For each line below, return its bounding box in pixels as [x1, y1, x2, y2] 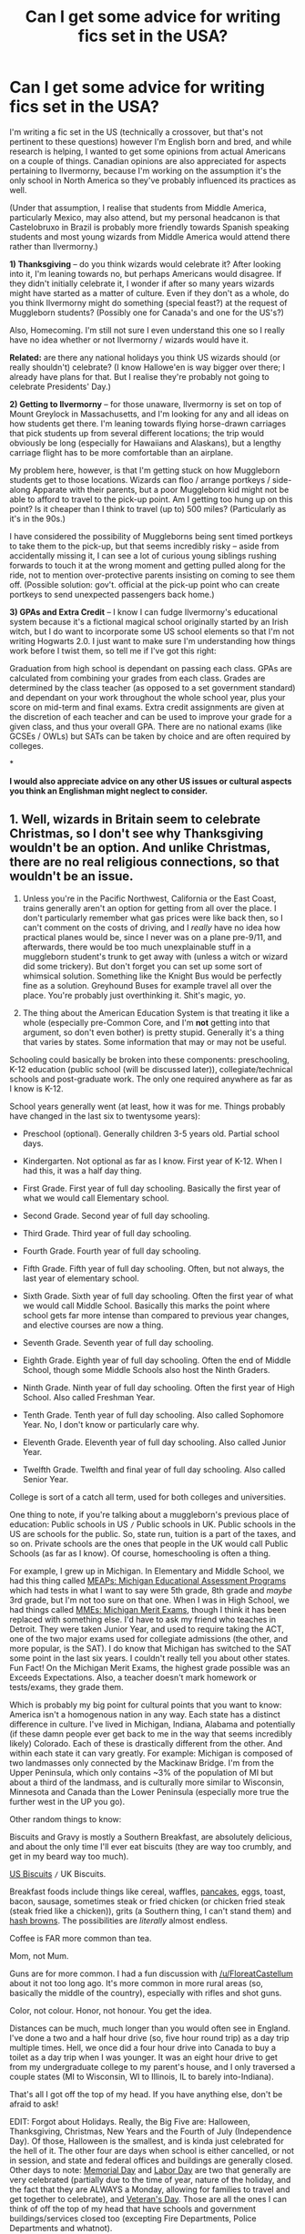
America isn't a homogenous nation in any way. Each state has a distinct [9, 1708, 280, 1719]
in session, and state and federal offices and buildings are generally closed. [9, 2155, 293, 2166]
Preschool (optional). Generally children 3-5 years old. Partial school [22, 1128, 280, 1139]
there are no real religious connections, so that [9, 855, 280, 870]
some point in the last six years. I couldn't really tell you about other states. [9, 1652, 290, 1664]
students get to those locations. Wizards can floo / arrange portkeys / [9, 474, 270, 485]
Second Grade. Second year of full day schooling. [22, 1210, 210, 1221]
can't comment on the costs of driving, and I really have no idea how [22, 922, 280, 933]
